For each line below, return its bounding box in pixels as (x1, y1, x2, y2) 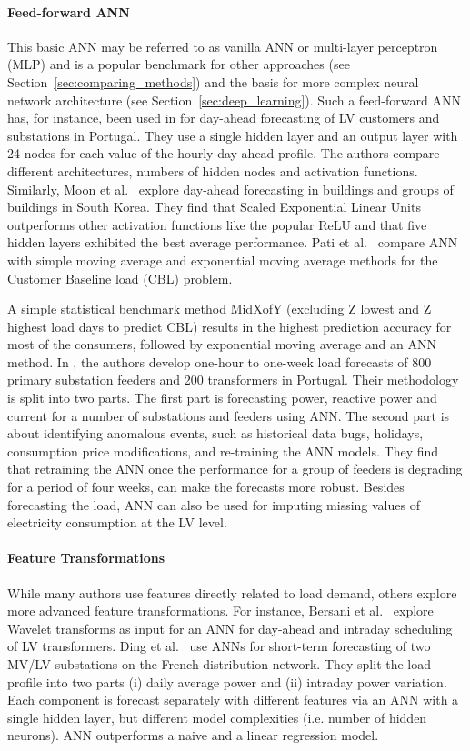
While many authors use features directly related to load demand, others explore (7, 583, 457, 602)
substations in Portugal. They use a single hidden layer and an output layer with (7, 125, 458, 145)
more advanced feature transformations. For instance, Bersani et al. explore (7, 601, 434, 620)
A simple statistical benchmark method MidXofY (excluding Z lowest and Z (7, 299, 432, 318)
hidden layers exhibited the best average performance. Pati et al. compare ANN (7, 233, 458, 252)
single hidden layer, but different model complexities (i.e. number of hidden (7, 707, 427, 726)
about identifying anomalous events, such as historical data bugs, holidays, (7, 424, 424, 443)
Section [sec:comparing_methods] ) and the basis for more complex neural (7, 72, 419, 91)
